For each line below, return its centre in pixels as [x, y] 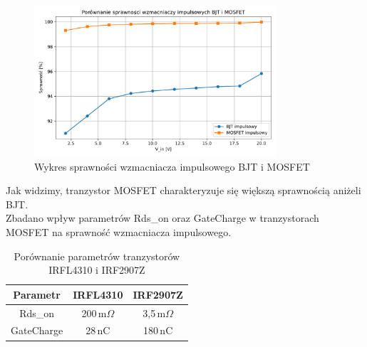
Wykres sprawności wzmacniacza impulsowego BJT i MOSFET [172, 166]
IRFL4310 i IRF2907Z [97, 270]
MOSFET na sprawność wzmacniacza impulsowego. [119, 231]
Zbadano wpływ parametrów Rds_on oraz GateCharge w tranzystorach [162, 218]
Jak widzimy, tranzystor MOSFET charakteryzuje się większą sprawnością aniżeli [183, 190]
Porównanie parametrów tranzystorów [97, 256]
